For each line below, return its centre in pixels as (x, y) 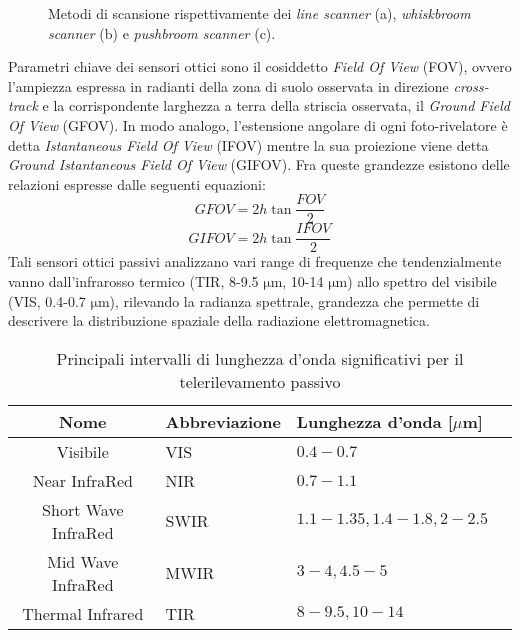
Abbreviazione (223, 421)
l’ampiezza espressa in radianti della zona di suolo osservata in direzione (228, 85)
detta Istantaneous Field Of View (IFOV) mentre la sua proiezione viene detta (248, 144)
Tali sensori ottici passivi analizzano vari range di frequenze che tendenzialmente (255, 261)
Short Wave (83, 509)
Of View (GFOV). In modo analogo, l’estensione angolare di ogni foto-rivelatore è (258, 124)
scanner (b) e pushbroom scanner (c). (162, 32)
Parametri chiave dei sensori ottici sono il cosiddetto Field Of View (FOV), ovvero (260, 66)
